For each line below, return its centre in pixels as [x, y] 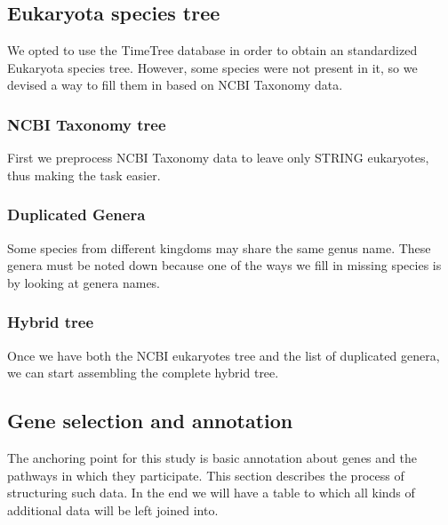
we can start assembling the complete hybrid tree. [143, 373]
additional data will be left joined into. [113, 509]
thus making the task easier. [84, 175]
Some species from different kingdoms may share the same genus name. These [219, 247]
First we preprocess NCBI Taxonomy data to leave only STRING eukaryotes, [218, 158]
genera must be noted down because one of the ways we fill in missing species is [224, 265]
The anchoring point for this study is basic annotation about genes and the [212, 457]
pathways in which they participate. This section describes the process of [206, 475]
